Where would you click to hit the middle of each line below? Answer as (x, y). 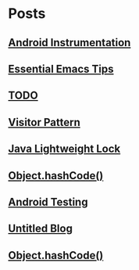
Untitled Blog (40, 229)
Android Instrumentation (69, 43)
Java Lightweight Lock (64, 149)
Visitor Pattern (44, 122)
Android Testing (48, 202)
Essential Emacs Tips (61, 68)
